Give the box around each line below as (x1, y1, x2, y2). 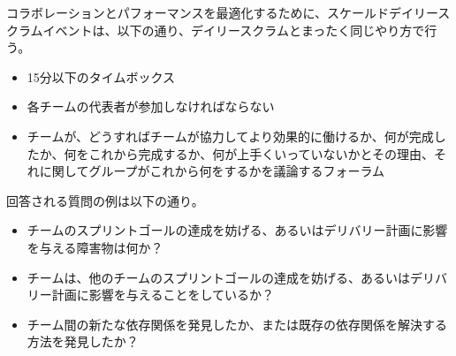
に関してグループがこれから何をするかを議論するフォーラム (39, 162, 385, 180)
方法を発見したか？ (27, 332, 139, 351)
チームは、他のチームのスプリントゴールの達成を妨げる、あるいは (27, 268, 410, 286)
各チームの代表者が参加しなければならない (27, 97, 275, 116)
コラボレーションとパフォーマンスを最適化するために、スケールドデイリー (6, 4, 438, 21)
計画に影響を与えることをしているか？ (51, 285, 274, 304)
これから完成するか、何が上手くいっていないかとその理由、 (88, 144, 435, 163)
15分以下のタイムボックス (27, 67, 176, 86)
